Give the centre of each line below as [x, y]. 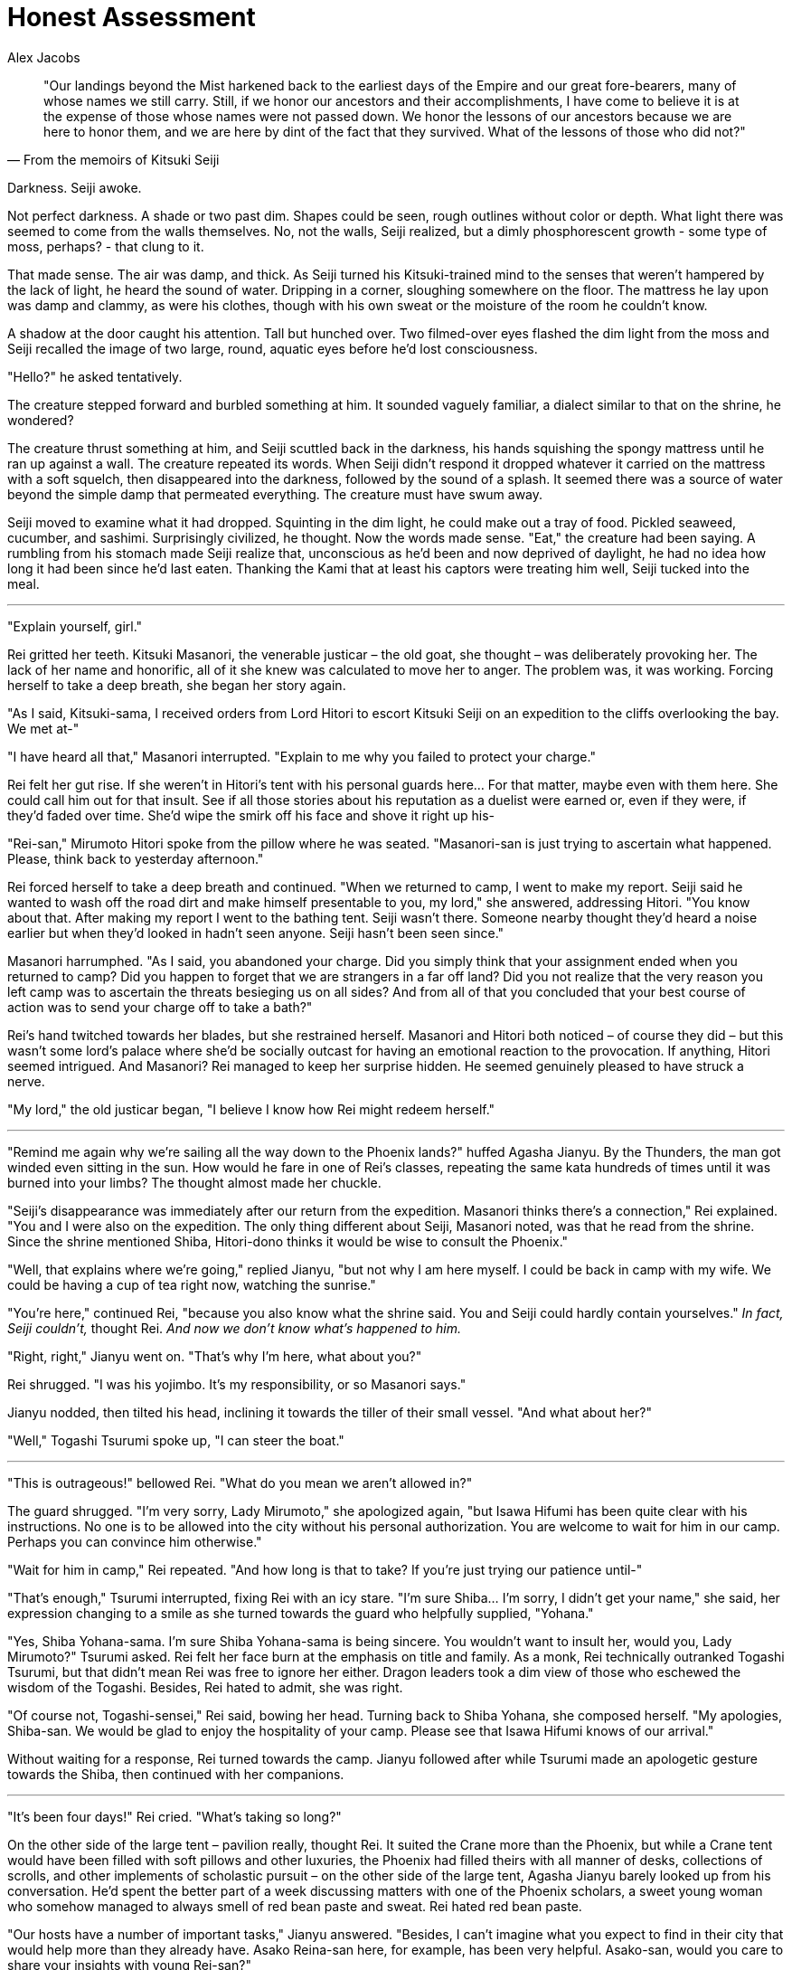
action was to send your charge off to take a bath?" [160, 1007]
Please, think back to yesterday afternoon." [136, 858]
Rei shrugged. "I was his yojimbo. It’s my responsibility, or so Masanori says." [237, 1384]
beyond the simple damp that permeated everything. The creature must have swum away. [275, 494]
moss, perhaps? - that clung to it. [106, 246]
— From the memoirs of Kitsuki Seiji [113, 159]
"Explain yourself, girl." [75, 626]
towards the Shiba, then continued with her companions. [176, 1774]
